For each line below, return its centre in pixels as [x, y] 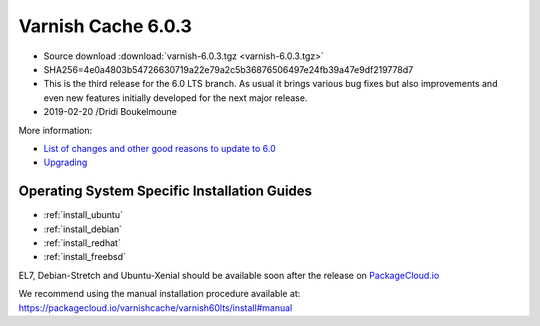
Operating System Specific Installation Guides [165, 191]
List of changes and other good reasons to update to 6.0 [160, 148]
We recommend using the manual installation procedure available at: [159, 294]
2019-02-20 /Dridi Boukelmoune [110, 112]
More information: [55, 130]
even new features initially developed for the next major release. [175, 97]
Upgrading [65, 162]
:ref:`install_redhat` [82, 242]
